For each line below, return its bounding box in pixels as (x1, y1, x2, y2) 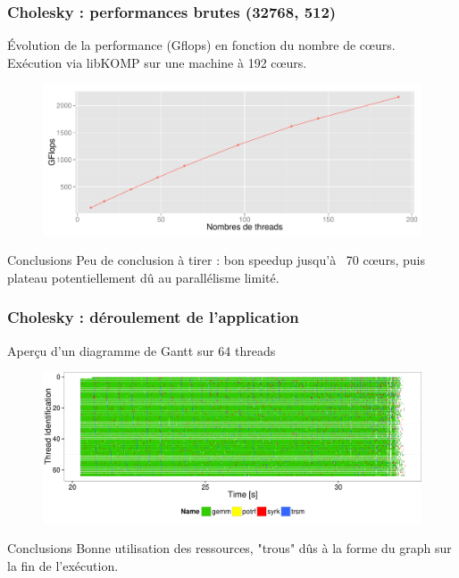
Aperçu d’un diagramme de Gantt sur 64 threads (7, 341, 276, 359)
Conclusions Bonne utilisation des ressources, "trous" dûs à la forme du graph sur (7, 539, 452, 557)
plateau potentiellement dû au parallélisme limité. (7, 268, 280, 286)
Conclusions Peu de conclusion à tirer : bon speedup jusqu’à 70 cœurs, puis (7, 251, 425, 269)
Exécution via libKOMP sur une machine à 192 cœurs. (7, 53, 307, 71)
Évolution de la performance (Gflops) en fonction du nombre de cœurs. (7, 36, 396, 54)
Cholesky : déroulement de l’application (7, 306, 299, 328)
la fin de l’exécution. (7, 556, 119, 574)
